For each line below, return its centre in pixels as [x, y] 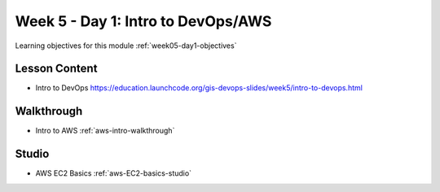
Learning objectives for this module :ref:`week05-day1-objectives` [126, 46]
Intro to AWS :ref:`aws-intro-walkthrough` [105, 131]
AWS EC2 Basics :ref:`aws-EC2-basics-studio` [113, 173]
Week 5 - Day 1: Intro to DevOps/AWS [143, 21]
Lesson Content [56, 69]
